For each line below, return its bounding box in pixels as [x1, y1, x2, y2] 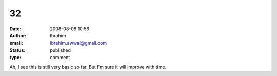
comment [50, 54, 70, 61]
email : [9, 40, 23, 46]
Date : [9, 26, 22, 32]
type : [9, 54, 22, 61]
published [50, 47, 71, 53]
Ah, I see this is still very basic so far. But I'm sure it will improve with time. [9, 64, 167, 70]
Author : [9, 32, 27, 39]
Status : [9, 47, 26, 53]
